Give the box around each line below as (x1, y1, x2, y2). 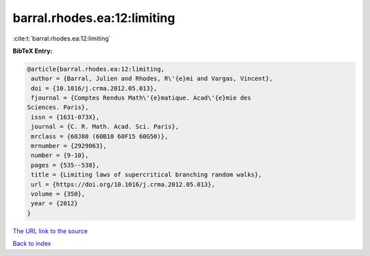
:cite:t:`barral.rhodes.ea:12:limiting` (12, 34, 111, 43)
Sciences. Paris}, (27, 104, 89, 111)
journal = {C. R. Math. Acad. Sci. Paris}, (31, 123, 180, 130)
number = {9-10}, (31, 152, 89, 159)
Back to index (12, 240, 51, 248)
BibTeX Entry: (12, 47, 53, 55)
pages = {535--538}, (31, 161, 100, 169)
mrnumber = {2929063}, (31, 142, 108, 150)
